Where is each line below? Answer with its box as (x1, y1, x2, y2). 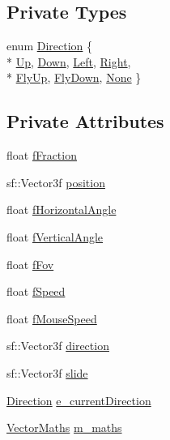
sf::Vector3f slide (6, 364, 88, 381)
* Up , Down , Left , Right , (6, 53, 131, 70)
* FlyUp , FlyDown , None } (6, 69, 142, 86)
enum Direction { (6, 37, 93, 54)
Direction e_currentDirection (6, 391, 151, 408)
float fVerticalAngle (6, 228, 104, 245)
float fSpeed (6, 283, 66, 300)
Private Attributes (6, 109, 164, 134)
